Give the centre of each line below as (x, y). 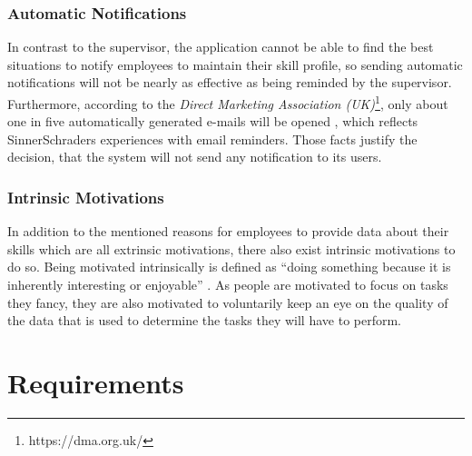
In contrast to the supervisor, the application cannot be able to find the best (221, 47)
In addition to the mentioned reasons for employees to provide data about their (228, 231)
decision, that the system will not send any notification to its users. (195, 157)
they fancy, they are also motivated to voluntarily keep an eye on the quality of (228, 302)
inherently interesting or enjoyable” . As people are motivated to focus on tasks (228, 285)
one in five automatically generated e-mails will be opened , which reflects (213, 121)
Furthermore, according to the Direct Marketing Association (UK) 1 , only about (228, 102)
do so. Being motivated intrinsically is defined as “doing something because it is (229, 267)
